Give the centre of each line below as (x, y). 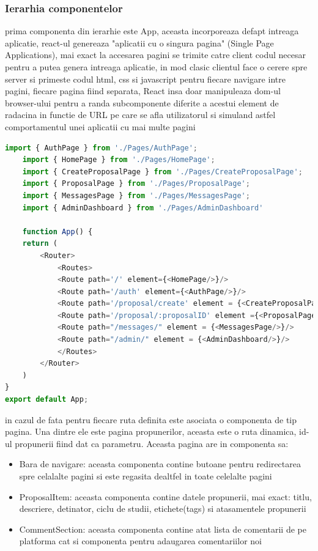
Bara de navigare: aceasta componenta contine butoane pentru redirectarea (160, 464)
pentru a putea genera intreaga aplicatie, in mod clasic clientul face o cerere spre (156, 67)
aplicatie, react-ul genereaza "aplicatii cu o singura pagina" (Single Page (139, 43)
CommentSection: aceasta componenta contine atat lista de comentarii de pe (163, 529)
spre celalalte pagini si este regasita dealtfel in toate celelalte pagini (146, 476)
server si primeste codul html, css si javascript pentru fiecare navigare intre (145, 79)
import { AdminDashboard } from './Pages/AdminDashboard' (143, 208)
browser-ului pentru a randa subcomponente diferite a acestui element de (142, 102)
